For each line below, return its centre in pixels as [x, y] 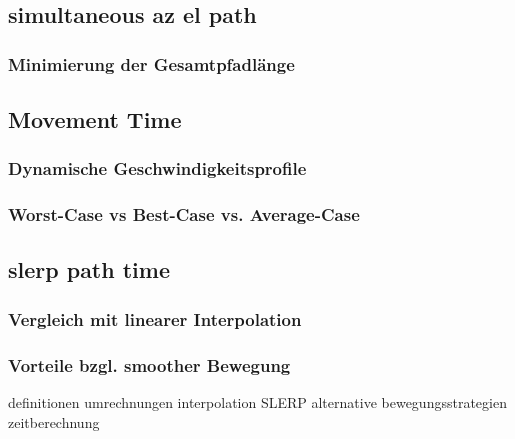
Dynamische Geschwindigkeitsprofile [157, 168]
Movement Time [95, 119]
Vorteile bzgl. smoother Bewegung [149, 364]
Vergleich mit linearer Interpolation [155, 318]
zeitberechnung [54, 421]
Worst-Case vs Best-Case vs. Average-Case [184, 214]
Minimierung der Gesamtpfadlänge [151, 63]
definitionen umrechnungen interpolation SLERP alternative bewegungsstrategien [257, 401]
